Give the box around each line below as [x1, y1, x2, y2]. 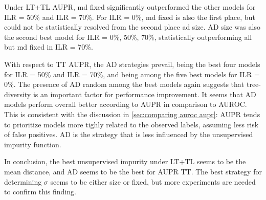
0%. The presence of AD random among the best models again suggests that [4, 79, 245, 90]
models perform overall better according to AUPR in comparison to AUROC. [4, 99, 247, 109]
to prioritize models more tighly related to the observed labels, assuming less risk [4, 119, 259, 129]
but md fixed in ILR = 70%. [4, 41, 93, 52]
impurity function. [4, 139, 61, 149]
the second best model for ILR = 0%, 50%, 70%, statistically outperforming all [4, 31, 252, 42]
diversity [4, 88, 31, 99]
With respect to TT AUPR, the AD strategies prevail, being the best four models [4, 58, 260, 69]
